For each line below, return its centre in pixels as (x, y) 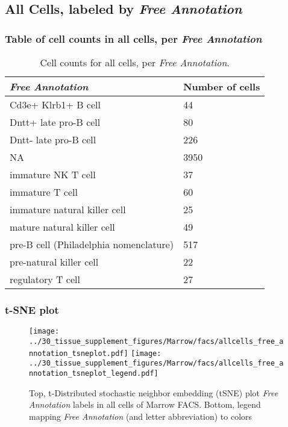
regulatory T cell (45, 279)
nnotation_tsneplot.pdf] (79, 353)
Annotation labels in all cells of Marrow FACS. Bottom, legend (145, 404)
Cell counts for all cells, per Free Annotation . (135, 62)
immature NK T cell (53, 174)
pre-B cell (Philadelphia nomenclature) (92, 244)
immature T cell (44, 192)
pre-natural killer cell (54, 262)
